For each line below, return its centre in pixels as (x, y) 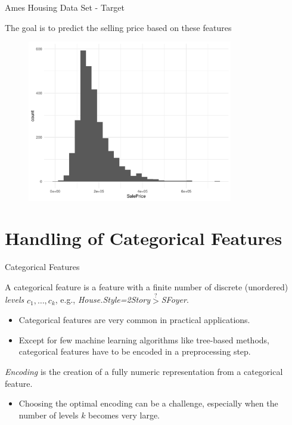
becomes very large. (124, 415)
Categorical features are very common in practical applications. (134, 320)
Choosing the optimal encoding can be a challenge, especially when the (148, 403)
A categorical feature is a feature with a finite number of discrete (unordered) (147, 286)
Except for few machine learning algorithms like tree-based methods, (144, 339)
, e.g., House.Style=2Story (103, 300)
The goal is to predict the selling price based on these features (118, 27)
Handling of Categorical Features (144, 238)
